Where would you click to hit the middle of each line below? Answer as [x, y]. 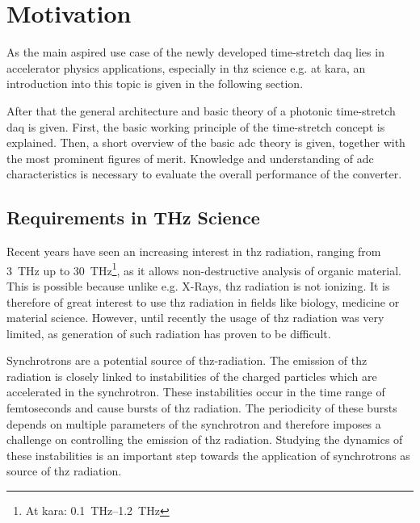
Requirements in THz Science [133, 218]
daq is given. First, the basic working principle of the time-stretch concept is [196, 126]
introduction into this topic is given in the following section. [155, 84]
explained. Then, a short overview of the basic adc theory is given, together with [206, 142]
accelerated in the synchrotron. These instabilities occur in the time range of [196, 392]
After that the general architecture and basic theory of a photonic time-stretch [201, 110]
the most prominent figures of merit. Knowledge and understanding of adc [190, 158]
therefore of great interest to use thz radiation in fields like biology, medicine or [203, 301]
